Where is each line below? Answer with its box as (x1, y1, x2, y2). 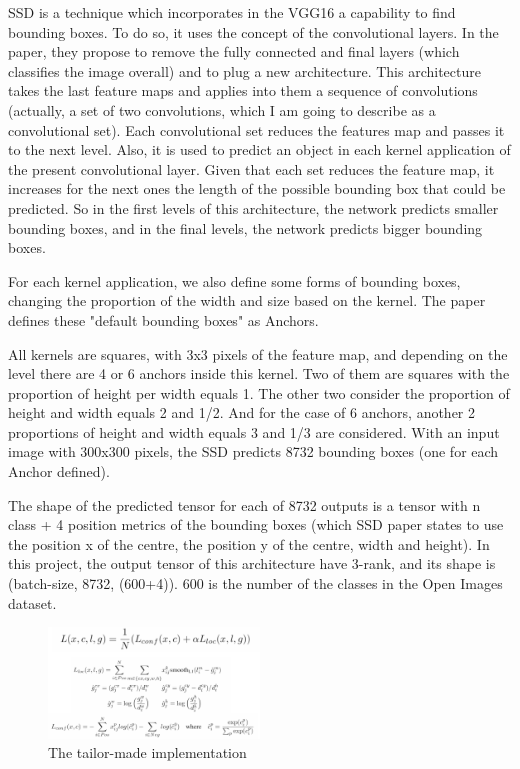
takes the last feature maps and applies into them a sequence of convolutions (8, 80, 478, 101)
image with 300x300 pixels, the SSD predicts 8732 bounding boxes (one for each (8, 441, 499, 462)
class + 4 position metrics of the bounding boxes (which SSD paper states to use (8, 514, 504, 535)
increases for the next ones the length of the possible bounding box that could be (8, 178, 506, 199)
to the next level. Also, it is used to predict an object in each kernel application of (8, 139, 511, 160)
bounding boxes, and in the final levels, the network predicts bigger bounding (8, 217, 483, 238)
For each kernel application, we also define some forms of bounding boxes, (8, 270, 461, 291)
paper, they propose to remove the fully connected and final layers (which (8, 41, 460, 62)
